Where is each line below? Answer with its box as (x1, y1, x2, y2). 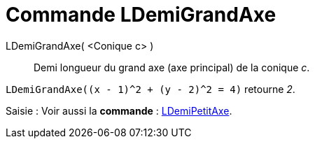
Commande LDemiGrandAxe (6, 3, 276, 27)
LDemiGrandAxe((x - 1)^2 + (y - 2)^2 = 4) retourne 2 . (6, 82, 295, 95)
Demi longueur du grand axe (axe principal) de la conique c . (34, 61, 310, 73)
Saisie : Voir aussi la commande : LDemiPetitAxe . (6, 104, 232, 117)
